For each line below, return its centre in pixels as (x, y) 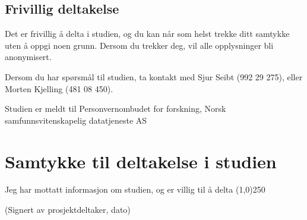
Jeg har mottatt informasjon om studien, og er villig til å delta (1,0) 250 (135, 189)
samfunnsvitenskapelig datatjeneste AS (76, 120)
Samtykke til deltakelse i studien (141, 161)
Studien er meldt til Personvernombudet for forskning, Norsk (115, 109)
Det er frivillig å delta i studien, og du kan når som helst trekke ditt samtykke (147, 34)
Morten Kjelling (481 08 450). (59, 88)
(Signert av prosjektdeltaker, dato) (68, 210)
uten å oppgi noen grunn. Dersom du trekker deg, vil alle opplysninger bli (139, 45)
